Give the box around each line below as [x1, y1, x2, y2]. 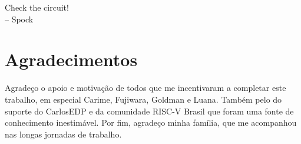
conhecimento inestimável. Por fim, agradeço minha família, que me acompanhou [5, 116, 297, 129]
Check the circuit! [5, 1, 69, 13]
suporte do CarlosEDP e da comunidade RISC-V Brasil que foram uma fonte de [5, 104, 294, 117]
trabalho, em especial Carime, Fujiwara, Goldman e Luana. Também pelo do [5, 93, 282, 105]
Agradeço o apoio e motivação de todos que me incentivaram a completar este [5, 81, 286, 94]
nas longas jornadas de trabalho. [5, 127, 122, 140]
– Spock [5, 12, 34, 25]
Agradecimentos [5, 47, 138, 71]
